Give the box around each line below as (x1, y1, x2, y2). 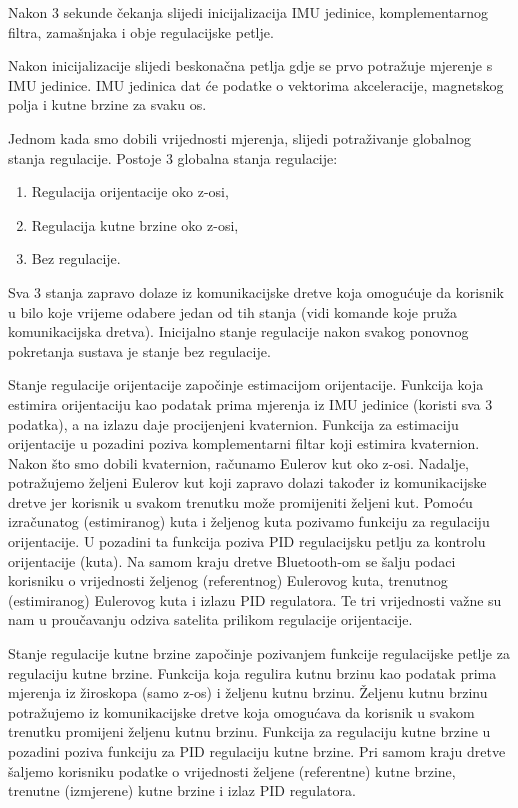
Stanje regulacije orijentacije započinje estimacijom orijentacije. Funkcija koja (8, 374, 484, 395)
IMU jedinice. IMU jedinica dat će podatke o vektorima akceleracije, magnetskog (8, 74, 504, 95)
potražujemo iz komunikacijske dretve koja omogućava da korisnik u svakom (8, 701, 475, 722)
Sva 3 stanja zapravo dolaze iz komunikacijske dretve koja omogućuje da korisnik (8, 281, 504, 302)
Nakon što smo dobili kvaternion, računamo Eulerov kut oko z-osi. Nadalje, (8, 452, 470, 473)
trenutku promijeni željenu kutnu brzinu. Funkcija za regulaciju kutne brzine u (8, 721, 491, 742)
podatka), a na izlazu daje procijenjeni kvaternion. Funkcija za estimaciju (8, 413, 459, 434)
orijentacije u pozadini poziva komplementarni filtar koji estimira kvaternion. (8, 433, 480, 454)
